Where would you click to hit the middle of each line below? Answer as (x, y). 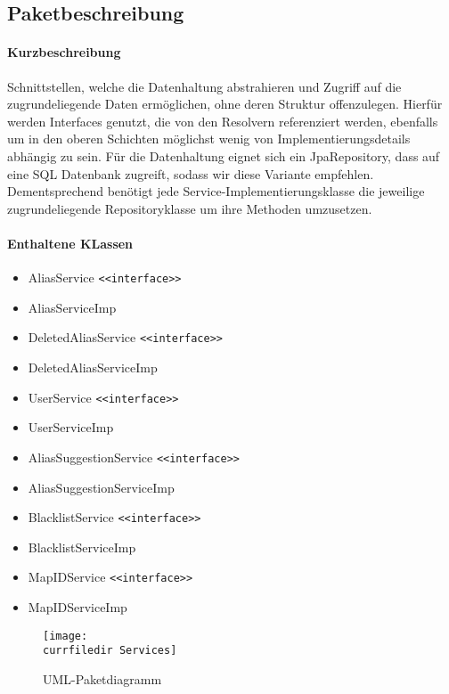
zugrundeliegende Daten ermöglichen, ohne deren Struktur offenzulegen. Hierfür (225, 104)
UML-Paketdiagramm (102, 678)
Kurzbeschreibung (64, 52)
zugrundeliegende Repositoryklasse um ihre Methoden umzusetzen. (190, 208)
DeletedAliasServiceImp (93, 367)
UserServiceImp (71, 427)
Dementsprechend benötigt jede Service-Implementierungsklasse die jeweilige (216, 191)
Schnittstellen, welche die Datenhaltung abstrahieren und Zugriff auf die (204, 86)
